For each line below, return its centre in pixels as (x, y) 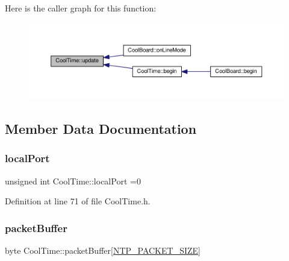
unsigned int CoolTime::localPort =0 (73, 181)
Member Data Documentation (101, 129)
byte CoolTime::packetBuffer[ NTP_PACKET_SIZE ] (103, 250)
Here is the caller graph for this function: (81, 8)
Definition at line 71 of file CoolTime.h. (78, 201)
